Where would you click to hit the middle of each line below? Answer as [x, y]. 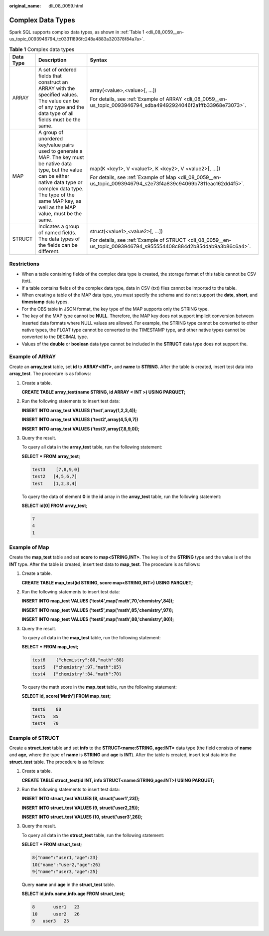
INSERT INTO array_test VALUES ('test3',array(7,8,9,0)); [80, 429]
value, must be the [60, 214]
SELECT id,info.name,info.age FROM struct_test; [73, 894]
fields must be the [59, 120]
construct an [53, 82]
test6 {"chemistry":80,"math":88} [78, 660]
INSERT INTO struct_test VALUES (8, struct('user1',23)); [81, 799]
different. [49, 251]
